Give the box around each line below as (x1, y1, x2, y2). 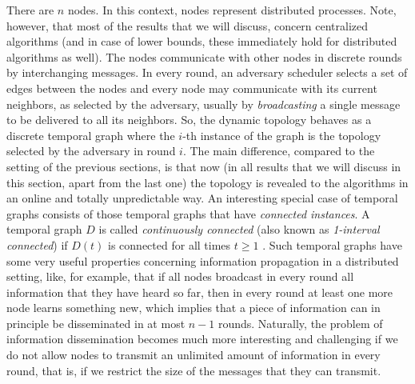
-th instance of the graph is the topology (182, 126, 381, 143)
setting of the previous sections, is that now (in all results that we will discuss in (6, 158, 401, 174)
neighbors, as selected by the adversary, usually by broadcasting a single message (6, 95, 401, 112)
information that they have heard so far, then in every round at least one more (6, 283, 393, 300)
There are (6, 2, 54, 18)
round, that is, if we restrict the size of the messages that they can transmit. (6, 362, 381, 378)
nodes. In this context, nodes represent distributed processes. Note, (67, 2, 397, 18)
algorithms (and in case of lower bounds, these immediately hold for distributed (6, 33, 397, 50)
